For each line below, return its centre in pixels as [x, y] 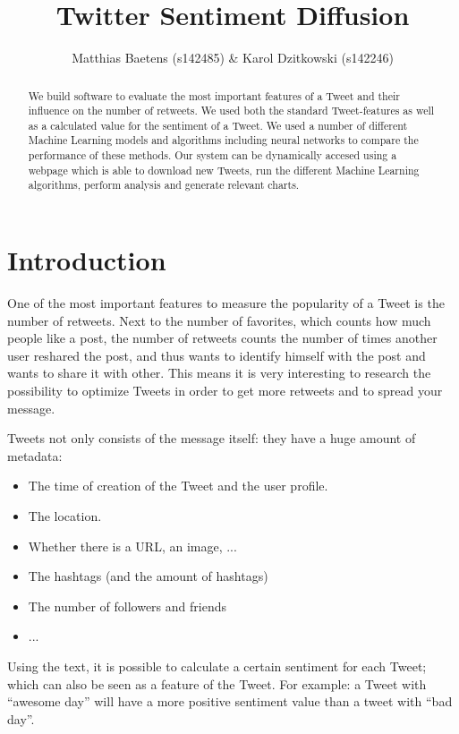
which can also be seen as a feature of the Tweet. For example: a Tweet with [217, 683]
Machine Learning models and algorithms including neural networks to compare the [223, 140]
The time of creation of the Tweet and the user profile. [178, 486]
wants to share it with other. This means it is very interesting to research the [219, 373]
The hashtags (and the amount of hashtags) [148, 576]
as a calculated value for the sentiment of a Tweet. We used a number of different [218, 125]
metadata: [35, 455]
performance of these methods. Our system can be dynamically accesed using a [212, 155]
